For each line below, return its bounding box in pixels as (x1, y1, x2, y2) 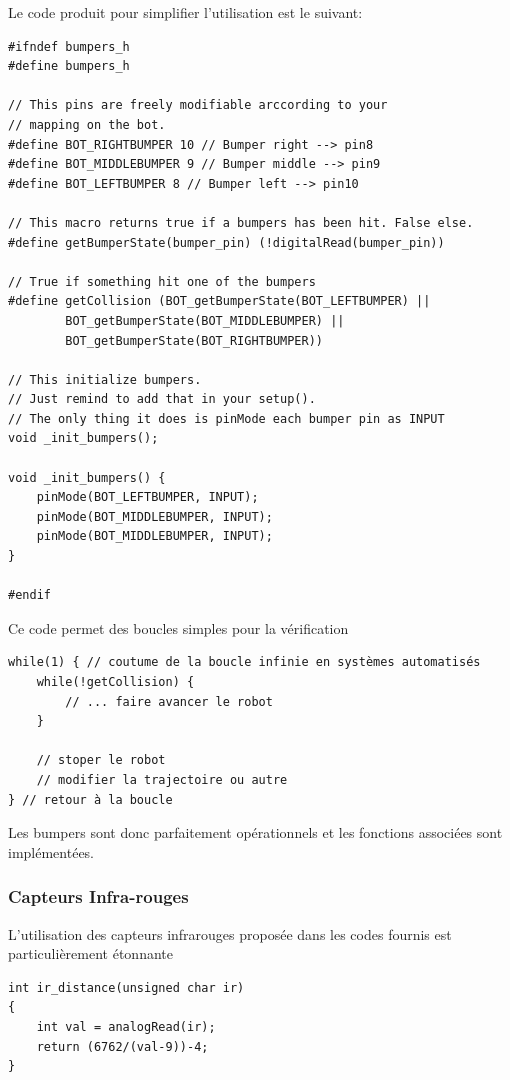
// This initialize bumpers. (8, 372, 202, 387)
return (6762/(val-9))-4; (36, 1039, 209, 1054)
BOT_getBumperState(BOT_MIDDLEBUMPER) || (65, 313, 345, 328)
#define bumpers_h (8, 59, 130, 74)
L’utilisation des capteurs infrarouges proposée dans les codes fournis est (8, 923, 452, 944)
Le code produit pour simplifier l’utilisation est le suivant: (8, 2, 363, 22)
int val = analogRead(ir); (36, 1019, 216, 1034)
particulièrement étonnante (8, 943, 173, 964)
